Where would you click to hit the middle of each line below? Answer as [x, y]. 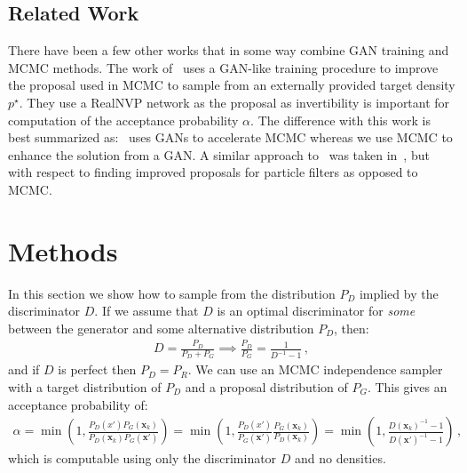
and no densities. [340, 458]
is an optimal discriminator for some [316, 311]
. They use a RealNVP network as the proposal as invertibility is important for [234, 102]
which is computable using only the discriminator [142, 458]
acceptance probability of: [78, 404]
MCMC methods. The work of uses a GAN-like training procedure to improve [223, 67]
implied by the [399, 293]
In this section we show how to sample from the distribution [172, 293]
